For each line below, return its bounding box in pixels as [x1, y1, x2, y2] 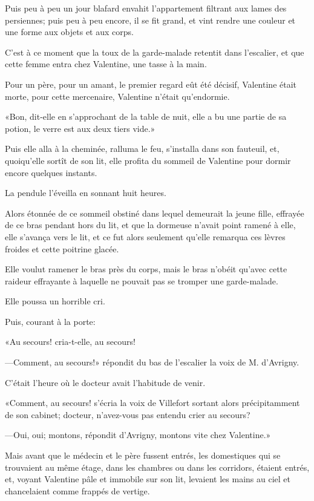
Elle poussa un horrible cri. [5, 295, 105, 307]
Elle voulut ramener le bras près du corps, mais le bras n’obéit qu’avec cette [5, 263, 287, 275]
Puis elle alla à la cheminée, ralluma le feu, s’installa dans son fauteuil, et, [5, 142, 280, 155]
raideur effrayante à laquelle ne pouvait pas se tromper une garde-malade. [5, 274, 278, 287]
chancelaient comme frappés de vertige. [5, 484, 150, 497]
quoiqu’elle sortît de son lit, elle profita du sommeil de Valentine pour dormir [5, 154, 291, 166]
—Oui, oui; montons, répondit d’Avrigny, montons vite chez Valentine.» [5, 428, 271, 441]
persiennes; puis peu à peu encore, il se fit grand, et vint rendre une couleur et [5, 13, 296, 26]
